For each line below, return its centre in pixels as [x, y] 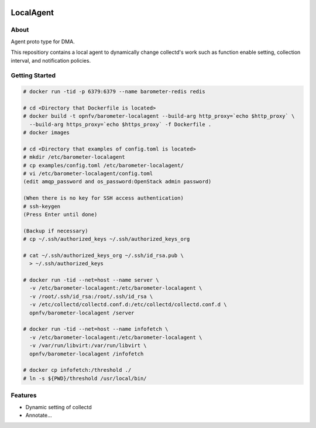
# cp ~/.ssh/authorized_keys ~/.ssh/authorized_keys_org [107, 239]
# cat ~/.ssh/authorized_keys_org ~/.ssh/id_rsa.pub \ [103, 255]
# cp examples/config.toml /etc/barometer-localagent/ [103, 165]
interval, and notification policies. [51, 60]
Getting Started [33, 76]
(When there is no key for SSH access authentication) [103, 198]
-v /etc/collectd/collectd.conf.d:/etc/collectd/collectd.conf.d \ [128, 305]
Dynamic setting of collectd [59, 407]
